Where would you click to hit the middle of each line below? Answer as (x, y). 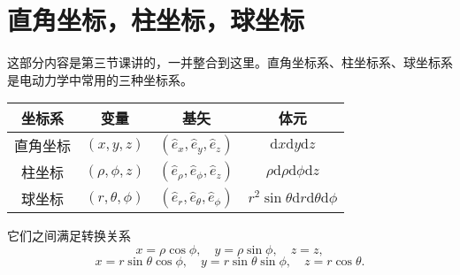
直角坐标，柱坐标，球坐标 (156, 20)
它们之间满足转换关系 (69, 236)
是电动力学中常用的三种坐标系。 (100, 79)
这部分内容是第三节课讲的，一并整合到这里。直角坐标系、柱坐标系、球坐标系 (230, 62)
